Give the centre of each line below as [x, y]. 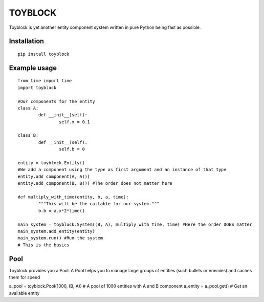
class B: [28, 135]
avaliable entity [24, 293]
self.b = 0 [72, 149]
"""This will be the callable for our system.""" [99, 204]
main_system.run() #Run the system [60, 238]
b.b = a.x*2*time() [62, 211]
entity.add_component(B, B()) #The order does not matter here [95, 183]
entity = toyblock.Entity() [51, 163]
